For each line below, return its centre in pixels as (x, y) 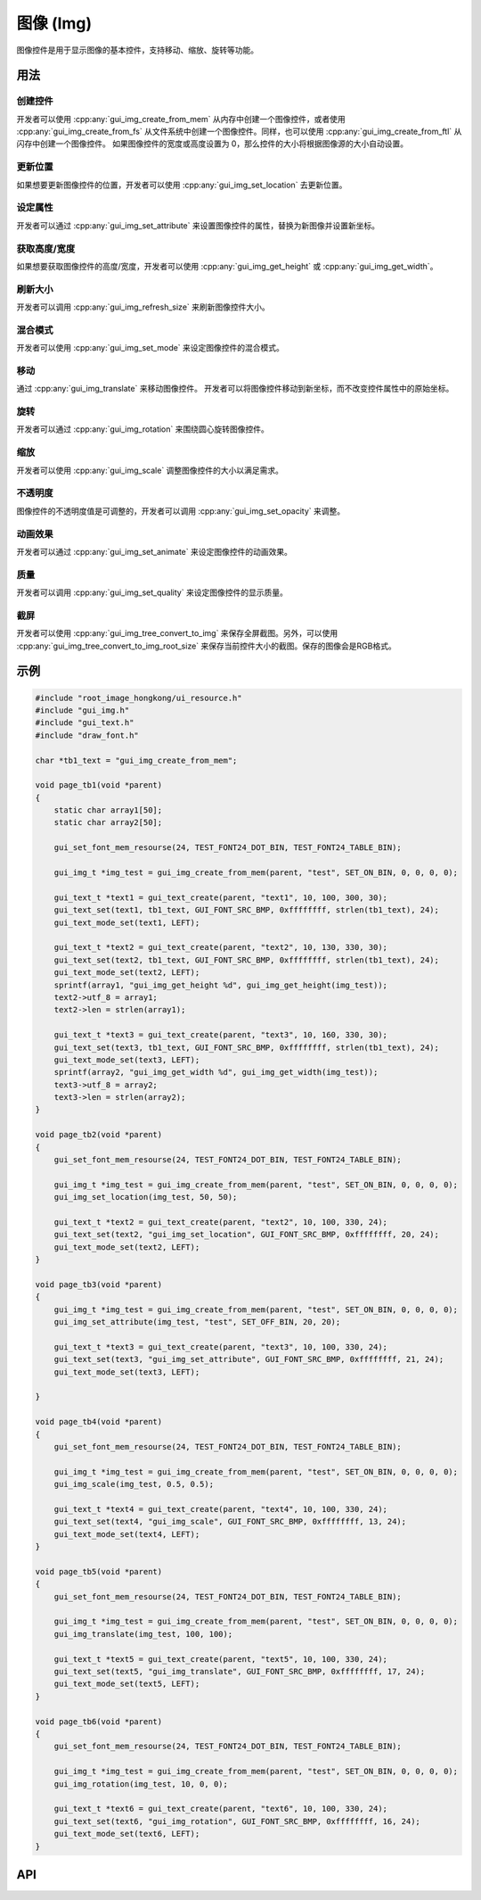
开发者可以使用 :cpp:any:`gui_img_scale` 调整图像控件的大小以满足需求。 (150, 470)
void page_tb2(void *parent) (99, 1135)
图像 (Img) (54, 23)
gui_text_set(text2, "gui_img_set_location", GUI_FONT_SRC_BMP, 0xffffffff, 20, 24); (247, 1235)
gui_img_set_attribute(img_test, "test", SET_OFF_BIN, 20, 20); (197, 1322)
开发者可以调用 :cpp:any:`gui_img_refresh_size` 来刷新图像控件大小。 (143, 307)
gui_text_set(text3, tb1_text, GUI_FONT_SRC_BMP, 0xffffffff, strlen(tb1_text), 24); (247, 1047)
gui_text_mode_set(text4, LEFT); (127, 1534)
